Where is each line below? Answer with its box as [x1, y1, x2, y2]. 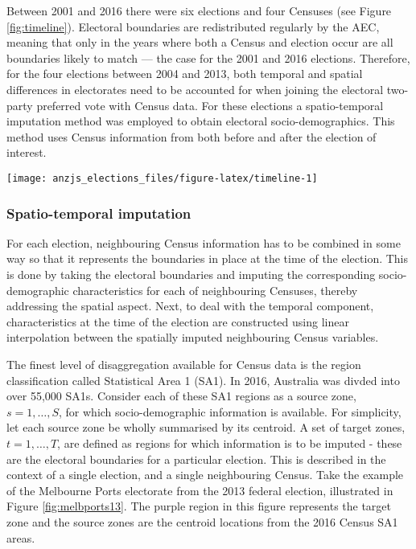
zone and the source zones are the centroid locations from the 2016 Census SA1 [6, 513, 398, 530]
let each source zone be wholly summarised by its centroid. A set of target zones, [6, 419, 406, 436]
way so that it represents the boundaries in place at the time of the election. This [6, 250, 409, 267]
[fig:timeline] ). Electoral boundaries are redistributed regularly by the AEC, [6, 18, 380, 35]
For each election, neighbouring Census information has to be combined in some [6, 234, 401, 251]
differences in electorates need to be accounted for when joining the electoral [6, 80, 384, 97]
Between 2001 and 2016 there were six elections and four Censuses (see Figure [6, 2, 392, 18]
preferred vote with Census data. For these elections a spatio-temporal [36, 96, 384, 113]
